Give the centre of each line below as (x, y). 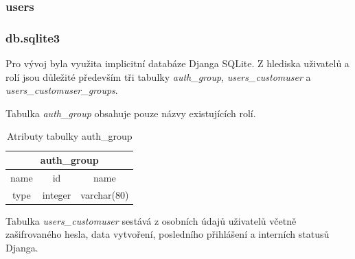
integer (57, 194)
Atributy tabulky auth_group (69, 136)
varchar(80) (105, 194)
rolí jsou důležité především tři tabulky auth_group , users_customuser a (158, 76)
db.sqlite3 (33, 37)
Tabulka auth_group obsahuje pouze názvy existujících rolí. (131, 113)
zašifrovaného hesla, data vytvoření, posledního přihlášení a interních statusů (168, 234)
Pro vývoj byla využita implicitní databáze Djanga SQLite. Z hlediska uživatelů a (177, 63)
